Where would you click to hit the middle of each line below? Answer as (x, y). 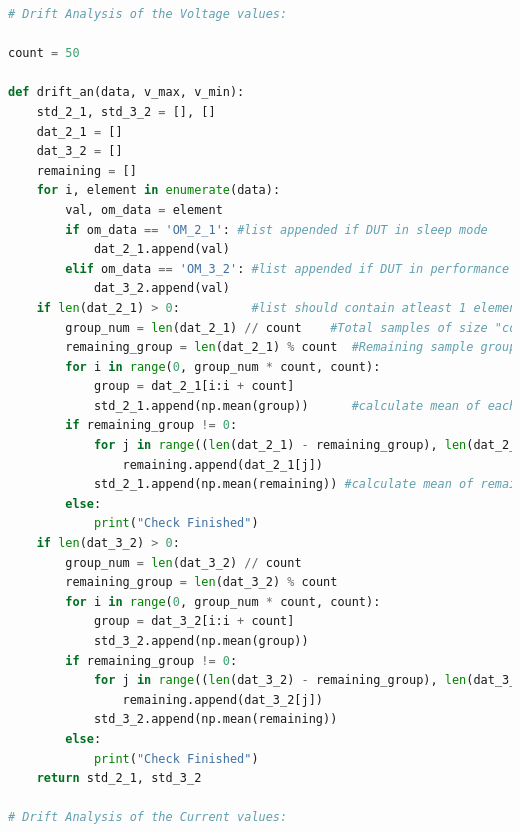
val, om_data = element (144, 209)
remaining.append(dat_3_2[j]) (222, 699)
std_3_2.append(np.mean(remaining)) (215, 719)
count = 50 (44, 53)
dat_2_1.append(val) (161, 249)
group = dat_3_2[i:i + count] (194, 621)
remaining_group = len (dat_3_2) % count (201, 582)
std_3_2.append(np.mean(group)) (201, 641)
